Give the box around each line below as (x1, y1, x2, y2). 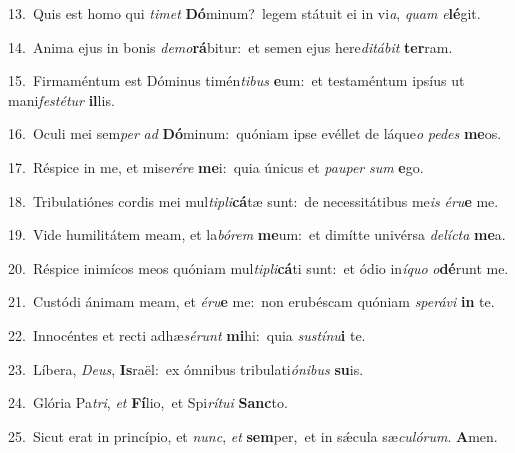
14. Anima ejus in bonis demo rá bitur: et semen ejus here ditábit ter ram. (8, 36, 453, 57)
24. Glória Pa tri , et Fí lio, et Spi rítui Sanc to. (8, 392, 288, 413)
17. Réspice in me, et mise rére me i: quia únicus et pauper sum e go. (8, 156, 424, 177)
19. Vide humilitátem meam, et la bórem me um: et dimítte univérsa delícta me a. (8, 224, 506, 245)
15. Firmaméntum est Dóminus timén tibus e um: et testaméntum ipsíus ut (8, 70, 465, 91)
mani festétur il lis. (8, 89, 115, 110)
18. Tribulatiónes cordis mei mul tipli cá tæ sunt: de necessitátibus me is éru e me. (8, 190, 499, 211)
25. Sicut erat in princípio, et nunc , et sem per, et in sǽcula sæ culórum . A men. (8, 425, 498, 446)
